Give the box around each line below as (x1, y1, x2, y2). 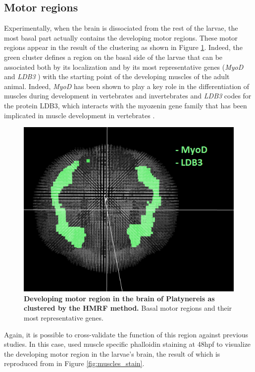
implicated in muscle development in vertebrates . (4, 110, 155, 120)
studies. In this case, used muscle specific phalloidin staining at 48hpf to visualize (4, 339, 251, 349)
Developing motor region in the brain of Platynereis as (24, 293, 215, 303)
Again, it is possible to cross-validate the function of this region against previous (4, 329, 249, 339)
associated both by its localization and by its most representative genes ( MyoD (4, 61, 244, 72)
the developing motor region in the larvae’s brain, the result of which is (4, 348, 220, 359)
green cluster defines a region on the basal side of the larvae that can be (4, 51, 223, 62)
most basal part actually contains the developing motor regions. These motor (4, 32, 238, 43)
